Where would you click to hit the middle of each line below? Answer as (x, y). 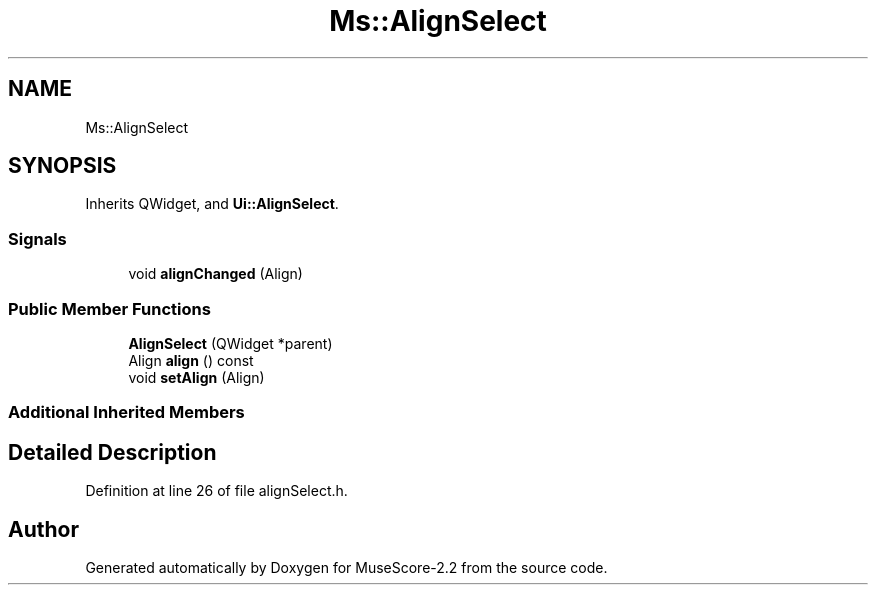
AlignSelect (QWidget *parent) (230, 343)
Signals (37, 238)
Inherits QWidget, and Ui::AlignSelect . (212, 204)
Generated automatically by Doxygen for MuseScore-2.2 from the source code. (346, 567)
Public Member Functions (109, 308)
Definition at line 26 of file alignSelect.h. (216, 491)
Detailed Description (112, 452)
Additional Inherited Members (126, 412)
